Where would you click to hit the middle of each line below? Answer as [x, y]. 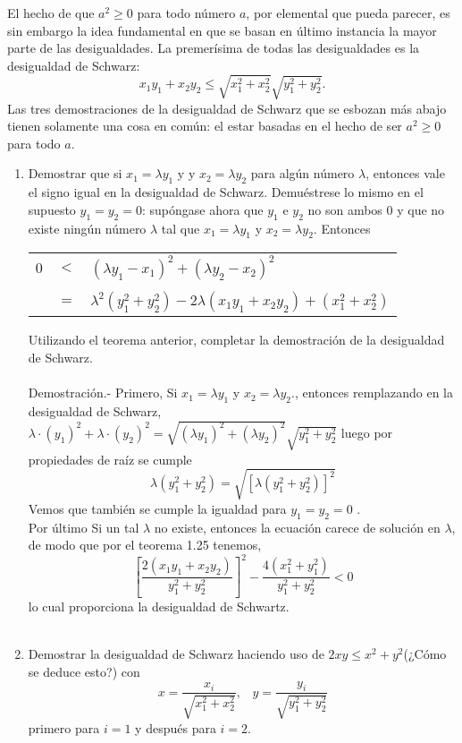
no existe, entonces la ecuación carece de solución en [297, 527]
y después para [176, 727]
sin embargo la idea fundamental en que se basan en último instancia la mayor [222, 30]
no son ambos [345, 209]
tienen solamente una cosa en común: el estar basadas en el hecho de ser [205, 126]
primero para [64, 727]
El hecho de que [51, 13]
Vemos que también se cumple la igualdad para [157, 508]
